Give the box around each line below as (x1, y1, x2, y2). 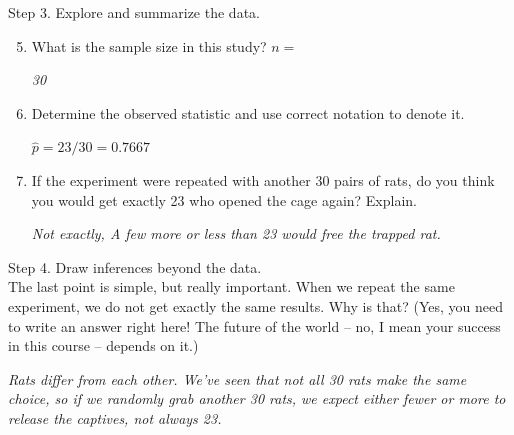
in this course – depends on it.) (8, 335, 199, 356)
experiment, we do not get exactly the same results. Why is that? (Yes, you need (8, 295, 504, 316)
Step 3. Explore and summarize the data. (8, 2, 260, 22)
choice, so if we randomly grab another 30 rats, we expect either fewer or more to (8, 388, 506, 409)
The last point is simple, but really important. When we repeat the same (8, 276, 455, 297)
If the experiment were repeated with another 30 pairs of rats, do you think (31, 169, 495, 190)
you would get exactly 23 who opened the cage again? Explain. (31, 189, 417, 210)
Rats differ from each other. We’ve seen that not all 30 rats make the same (8, 368, 467, 389)
